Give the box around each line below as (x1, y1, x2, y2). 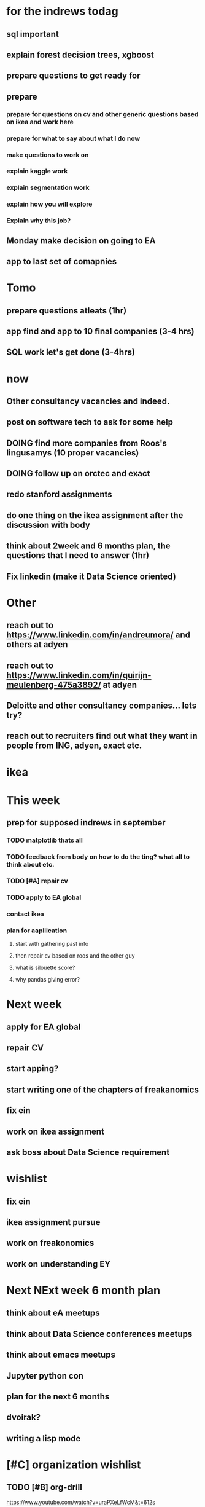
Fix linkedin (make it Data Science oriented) (6, 571, 176, 581)
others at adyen (6, 639, 68, 650)
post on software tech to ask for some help (6, 417, 174, 428)
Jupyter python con (6, 1371, 84, 1381)
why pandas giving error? (15, 976, 80, 983)
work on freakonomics (6, 1238, 95, 1248)
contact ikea (6, 910, 44, 918)
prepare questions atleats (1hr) (6, 305, 127, 316)
